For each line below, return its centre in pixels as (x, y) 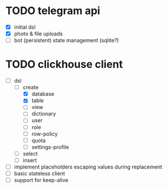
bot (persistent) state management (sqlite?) (66, 41)
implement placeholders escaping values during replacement (88, 167)
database (43, 94)
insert (30, 160)
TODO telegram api (53, 11)
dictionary (44, 114)
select (30, 153)
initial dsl (25, 27)
